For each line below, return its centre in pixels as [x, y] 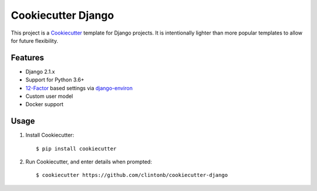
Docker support [45, 104]
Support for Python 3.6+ [55, 80]
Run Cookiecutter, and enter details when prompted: [89, 162]
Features [27, 58]
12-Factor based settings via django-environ [79, 88]
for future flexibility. [35, 40]
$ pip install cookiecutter [76, 149]
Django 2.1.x [40, 71]
